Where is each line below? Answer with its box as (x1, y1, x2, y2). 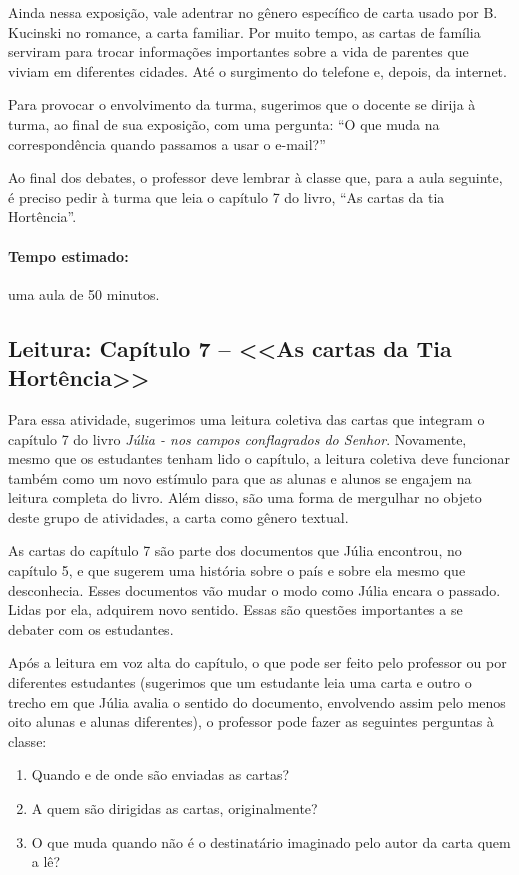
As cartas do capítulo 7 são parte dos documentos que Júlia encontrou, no (8, 540, 462, 561)
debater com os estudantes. (8, 618, 174, 639)
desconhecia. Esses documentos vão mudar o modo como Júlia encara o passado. (8, 579, 501, 600)
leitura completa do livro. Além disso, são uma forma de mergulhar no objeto (8, 487, 482, 508)
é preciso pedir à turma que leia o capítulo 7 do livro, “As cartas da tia (8, 186, 445, 207)
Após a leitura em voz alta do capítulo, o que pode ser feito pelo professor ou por (8, 652, 507, 673)
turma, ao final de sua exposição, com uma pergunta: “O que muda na (8, 113, 440, 134)
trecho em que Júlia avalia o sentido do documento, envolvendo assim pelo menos (8, 691, 506, 712)
